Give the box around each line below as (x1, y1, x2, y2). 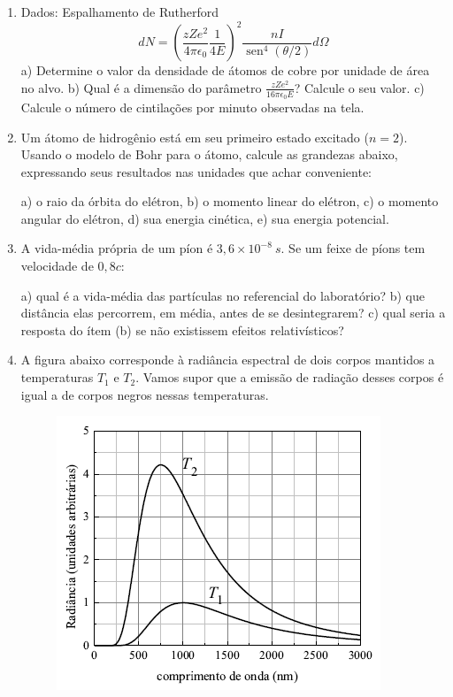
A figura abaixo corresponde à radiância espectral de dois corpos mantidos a (20, 350, 435, 369)
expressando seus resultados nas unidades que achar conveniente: (20, 162, 372, 180)
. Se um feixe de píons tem (280, 239, 426, 257)
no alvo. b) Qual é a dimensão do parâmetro (20, 78, 262, 96)
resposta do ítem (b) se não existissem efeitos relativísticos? (20, 320, 344, 339)
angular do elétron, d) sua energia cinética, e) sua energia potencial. (20, 209, 389, 227)
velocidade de (20, 257, 94, 275)
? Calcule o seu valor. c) (294, 78, 425, 96)
